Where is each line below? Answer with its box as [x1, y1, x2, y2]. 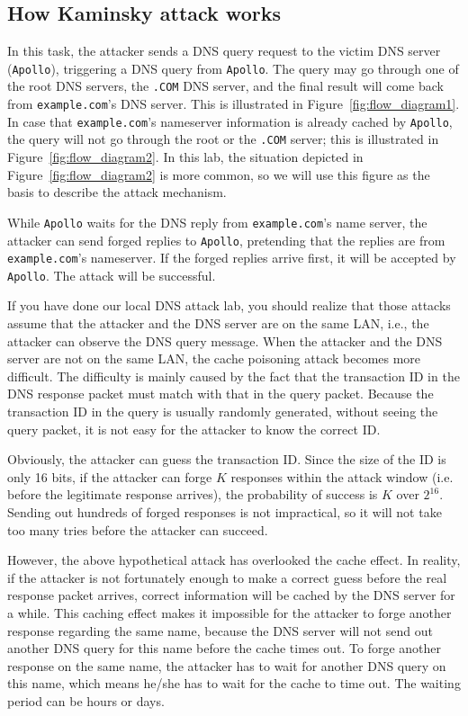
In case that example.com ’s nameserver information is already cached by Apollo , [7, 112, 453, 130]
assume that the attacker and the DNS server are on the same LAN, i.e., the [7, 314, 429, 333]
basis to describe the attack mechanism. [7, 183, 227, 201]
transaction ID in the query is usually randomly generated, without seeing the [7, 402, 438, 421]
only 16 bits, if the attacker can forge [7, 467, 212, 486]
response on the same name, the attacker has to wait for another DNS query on [7, 656, 446, 675]
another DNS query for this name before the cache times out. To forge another [7, 639, 442, 658]
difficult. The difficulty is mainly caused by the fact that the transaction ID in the [7, 366, 460, 385]
